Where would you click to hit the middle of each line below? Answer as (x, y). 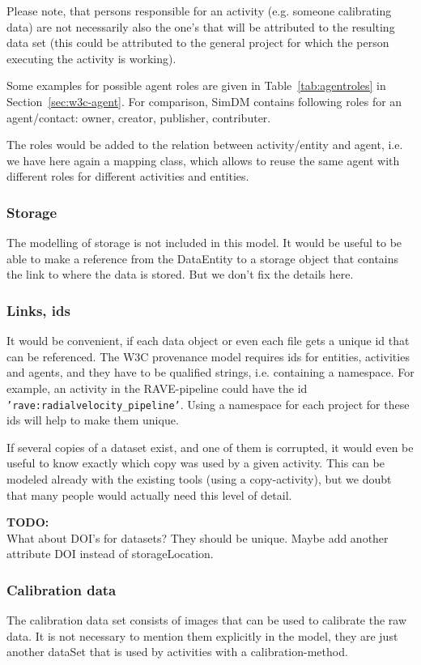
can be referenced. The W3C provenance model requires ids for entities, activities (208, 356)
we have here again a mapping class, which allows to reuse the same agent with (203, 160)
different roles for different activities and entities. (128, 176)
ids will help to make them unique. (93, 420)
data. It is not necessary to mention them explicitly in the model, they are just (202, 635)
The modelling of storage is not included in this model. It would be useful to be (204, 243)
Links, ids (38, 310)
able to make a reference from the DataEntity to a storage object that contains (203, 258)
